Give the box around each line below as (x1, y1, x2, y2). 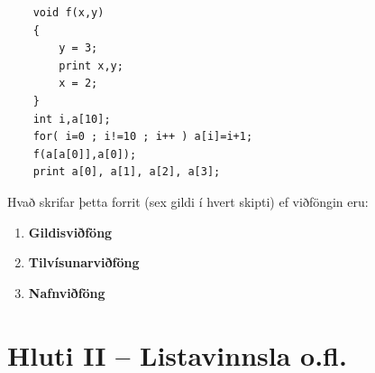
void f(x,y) (32, 6, 105, 19)
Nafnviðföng (28, 283, 105, 302)
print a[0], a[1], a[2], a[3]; (32, 165, 221, 179)
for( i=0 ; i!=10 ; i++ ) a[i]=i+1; (32, 130, 253, 144)
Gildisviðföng (28, 222, 113, 241)
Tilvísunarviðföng (28, 253, 140, 272)
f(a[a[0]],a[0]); (32, 147, 137, 161)
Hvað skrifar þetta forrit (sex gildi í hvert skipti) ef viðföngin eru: (7, 191, 369, 210)
